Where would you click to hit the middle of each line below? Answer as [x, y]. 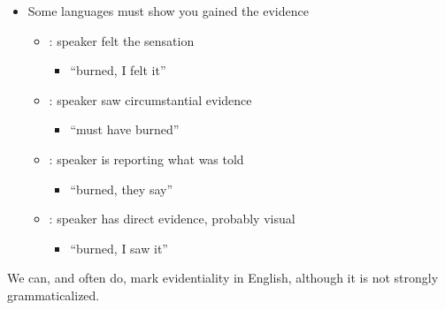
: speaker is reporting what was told [146, 159]
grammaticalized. [54, 295]
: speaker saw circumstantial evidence [150, 99]
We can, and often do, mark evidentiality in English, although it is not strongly [223, 278]
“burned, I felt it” [118, 70]
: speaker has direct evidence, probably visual [172, 219]
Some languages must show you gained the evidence [168, 11]
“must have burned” [125, 129]
